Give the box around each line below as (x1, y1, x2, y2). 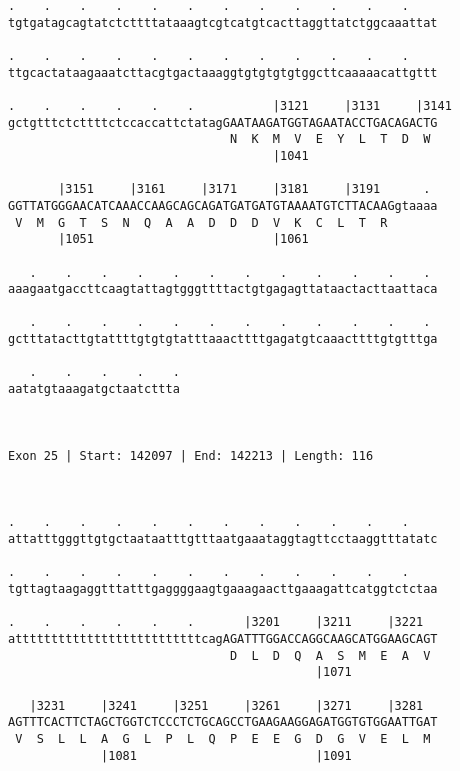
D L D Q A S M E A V (229, 648, 431, 663)
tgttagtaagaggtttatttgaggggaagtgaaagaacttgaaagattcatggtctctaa (8, 581, 438, 596)
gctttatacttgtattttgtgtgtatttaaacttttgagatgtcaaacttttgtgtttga (8, 332, 438, 347)
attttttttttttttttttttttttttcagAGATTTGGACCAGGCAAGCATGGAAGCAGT (8, 631, 438, 646)
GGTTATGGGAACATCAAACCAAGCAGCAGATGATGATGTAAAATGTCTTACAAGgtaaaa (8, 198, 438, 213)
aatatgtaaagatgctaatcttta (8, 382, 180, 397)
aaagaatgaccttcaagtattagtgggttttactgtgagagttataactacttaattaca (8, 282, 438, 297)
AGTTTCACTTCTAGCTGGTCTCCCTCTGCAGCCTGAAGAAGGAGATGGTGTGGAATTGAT (8, 715, 438, 730)
